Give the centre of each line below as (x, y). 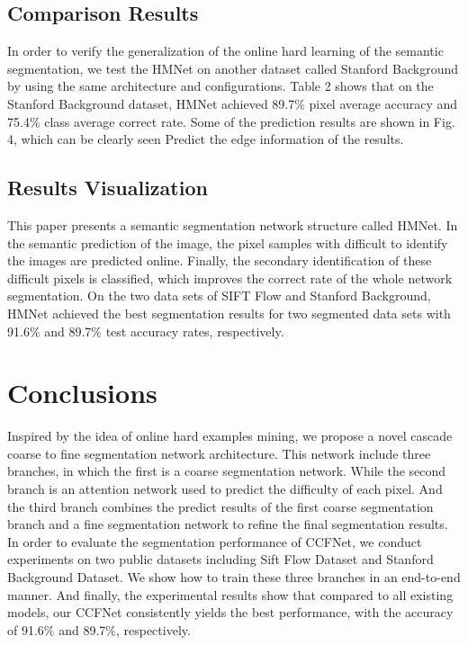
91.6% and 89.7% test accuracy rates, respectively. (146, 331)
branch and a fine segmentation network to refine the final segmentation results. (228, 524)
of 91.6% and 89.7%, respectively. (99, 629)
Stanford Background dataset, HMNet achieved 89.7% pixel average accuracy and (233, 103)
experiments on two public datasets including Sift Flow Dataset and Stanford (220, 559)
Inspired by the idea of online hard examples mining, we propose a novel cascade (230, 436)
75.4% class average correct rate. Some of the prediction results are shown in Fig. (231, 121)
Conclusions (82, 393)
